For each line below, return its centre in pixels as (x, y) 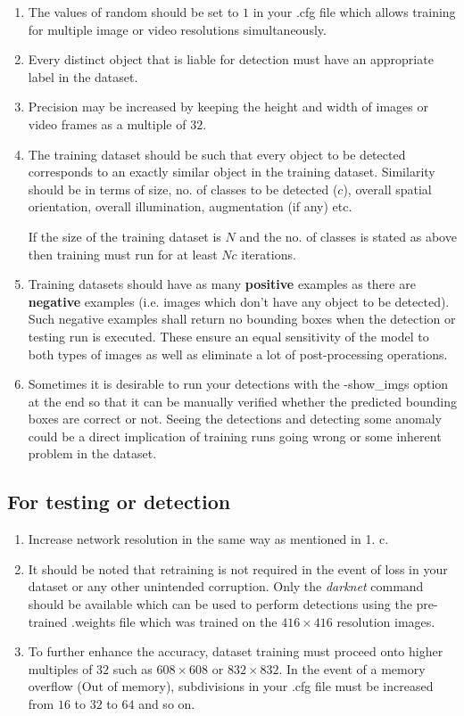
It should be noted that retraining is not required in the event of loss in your (238, 568)
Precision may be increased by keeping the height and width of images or (228, 107)
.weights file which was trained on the (174, 621)
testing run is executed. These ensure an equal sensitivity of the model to (228, 336)
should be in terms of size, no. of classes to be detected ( (183, 189)
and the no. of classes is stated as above (348, 236)
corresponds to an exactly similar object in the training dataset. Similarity (232, 172)
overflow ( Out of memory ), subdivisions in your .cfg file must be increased (231, 686)
